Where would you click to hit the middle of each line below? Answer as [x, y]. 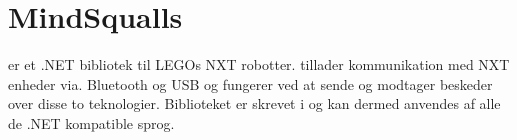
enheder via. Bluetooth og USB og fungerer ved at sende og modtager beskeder [250, 83]
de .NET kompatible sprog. [91, 122]
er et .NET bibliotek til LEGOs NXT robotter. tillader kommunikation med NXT [259, 64]
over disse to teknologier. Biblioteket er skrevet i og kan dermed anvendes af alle [254, 103]
